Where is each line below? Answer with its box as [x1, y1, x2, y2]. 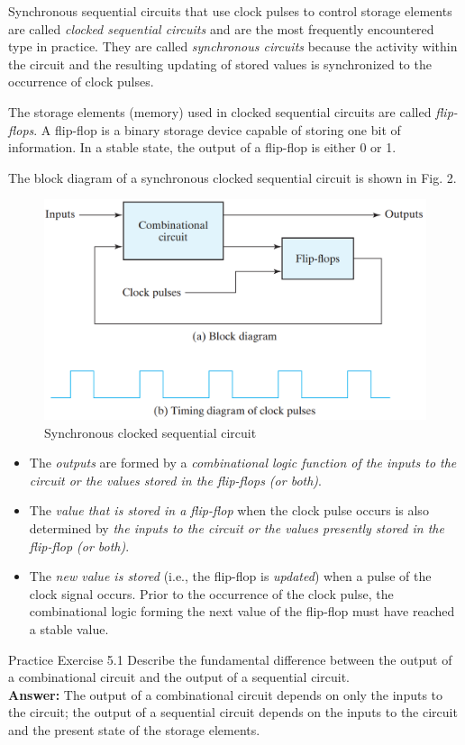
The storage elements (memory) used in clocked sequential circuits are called [8, 102, 432, 121]
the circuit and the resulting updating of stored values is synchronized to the [8, 54, 432, 73]
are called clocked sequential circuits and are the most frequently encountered [8, 19, 434, 38]
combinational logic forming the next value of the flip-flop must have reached [29, 602, 455, 621]
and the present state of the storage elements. [8, 720, 260, 739]
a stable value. [29, 619, 109, 638]
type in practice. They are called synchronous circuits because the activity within [8, 37, 458, 56]
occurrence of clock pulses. [8, 72, 154, 91]
